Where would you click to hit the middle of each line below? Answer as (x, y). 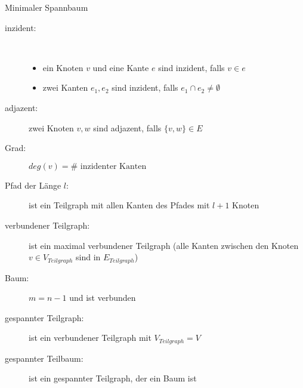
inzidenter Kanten (113, 166)
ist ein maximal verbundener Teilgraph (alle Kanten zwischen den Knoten (164, 245)
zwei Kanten (65, 87)
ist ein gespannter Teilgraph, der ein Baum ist (113, 378)
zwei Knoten (51, 127)
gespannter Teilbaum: (44, 358)
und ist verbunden (103, 298)
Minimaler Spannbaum (47, 7)
